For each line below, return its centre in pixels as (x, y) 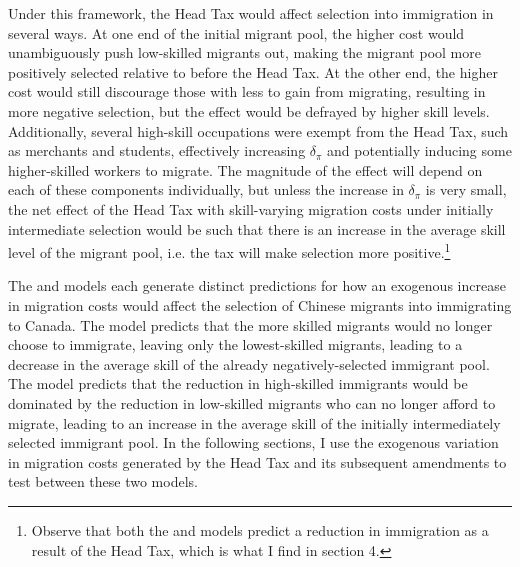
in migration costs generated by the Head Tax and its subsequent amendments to (257, 461)
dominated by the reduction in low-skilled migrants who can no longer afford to (252, 402)
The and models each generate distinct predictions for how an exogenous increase (257, 285)
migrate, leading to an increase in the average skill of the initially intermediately (254, 422)
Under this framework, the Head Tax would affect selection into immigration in (251, 13)
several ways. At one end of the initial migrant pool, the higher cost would (236, 32)
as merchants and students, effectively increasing (157, 150)
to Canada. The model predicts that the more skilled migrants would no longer (250, 324)
